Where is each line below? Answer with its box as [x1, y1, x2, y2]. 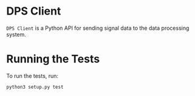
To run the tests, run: [6, 72, 59, 80]
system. [6, 30, 26, 38]
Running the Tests [6, 52, 100, 66]
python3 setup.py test [6, 84, 64, 90]
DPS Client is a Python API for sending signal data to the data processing [6, 24, 190, 32]
